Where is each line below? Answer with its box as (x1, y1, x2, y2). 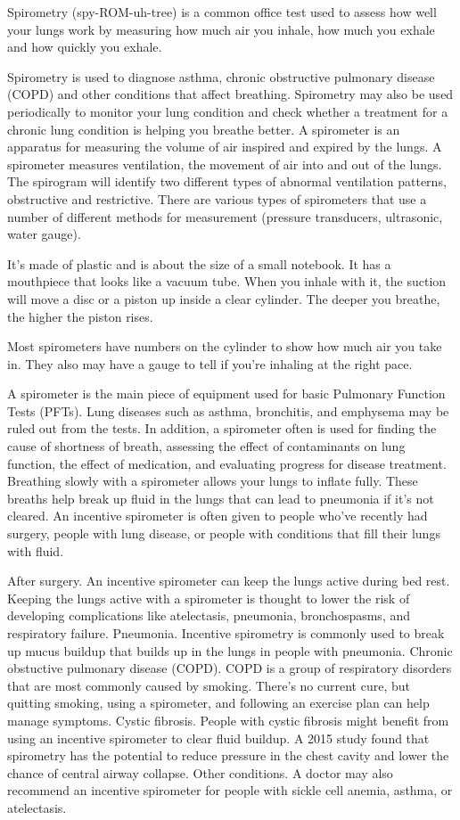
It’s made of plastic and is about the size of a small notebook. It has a (7, 254, 391, 273)
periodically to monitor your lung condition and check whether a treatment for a (7, 102, 448, 120)
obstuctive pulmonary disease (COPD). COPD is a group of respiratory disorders (7, 659, 452, 677)
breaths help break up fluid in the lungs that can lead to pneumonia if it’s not (7, 488, 434, 507)
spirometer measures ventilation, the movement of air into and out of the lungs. (7, 154, 442, 173)
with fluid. (7, 541, 64, 560)
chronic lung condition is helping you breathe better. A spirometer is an (7, 119, 400, 138)
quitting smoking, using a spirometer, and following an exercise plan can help (7, 693, 430, 712)
